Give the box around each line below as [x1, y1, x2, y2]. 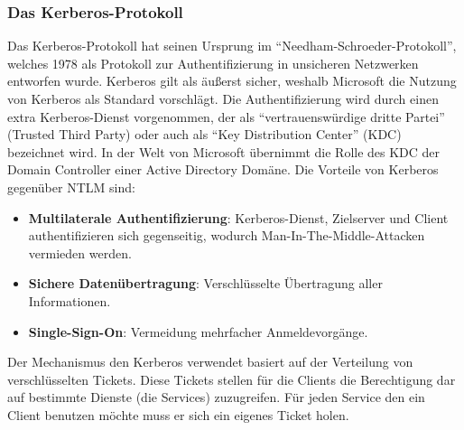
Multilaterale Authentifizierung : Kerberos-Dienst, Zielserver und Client [28, 208, 449, 227]
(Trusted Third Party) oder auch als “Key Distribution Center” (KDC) [7, 125, 402, 144]
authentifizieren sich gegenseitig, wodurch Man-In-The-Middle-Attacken [28, 226, 425, 245]
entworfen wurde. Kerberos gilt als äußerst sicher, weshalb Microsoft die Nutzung [7, 71, 457, 90]
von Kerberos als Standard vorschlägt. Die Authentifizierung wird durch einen [7, 89, 439, 107]
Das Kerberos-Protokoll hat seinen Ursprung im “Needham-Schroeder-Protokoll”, [7, 36, 457, 55]
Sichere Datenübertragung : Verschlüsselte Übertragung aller [28, 274, 383, 293]
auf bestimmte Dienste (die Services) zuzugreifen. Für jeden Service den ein [7, 388, 425, 407]
